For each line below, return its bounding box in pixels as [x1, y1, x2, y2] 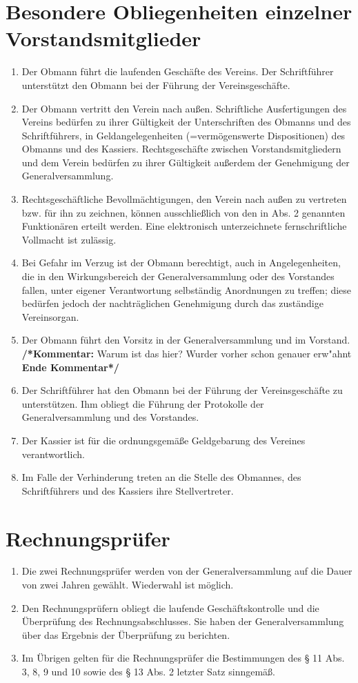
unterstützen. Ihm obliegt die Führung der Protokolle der [21, 396, 264, 410]
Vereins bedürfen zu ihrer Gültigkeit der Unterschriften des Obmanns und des [21, 115, 351, 129]
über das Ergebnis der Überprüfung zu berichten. [21, 627, 230, 642]
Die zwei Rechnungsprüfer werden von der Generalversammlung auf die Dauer [21, 564, 352, 578]
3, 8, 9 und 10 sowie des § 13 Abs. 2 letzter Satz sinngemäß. [21, 664, 275, 679]
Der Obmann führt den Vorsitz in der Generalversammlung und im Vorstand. [21, 333, 350, 347]
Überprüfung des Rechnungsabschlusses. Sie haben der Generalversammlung [21, 614, 344, 628]
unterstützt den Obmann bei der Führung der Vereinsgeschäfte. [21, 77, 290, 92]
